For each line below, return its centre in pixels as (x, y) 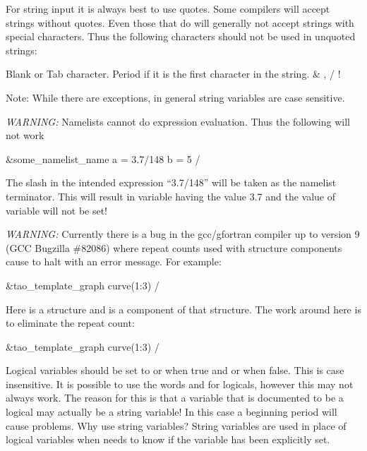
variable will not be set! (57, 210)
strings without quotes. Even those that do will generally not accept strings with (180, 22)
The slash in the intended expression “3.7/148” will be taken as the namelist (171, 182)
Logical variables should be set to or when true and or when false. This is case (175, 370)
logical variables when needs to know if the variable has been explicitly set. (168, 439)
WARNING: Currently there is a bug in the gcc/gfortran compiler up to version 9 (183, 234)
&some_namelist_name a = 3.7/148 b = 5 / (103, 158)
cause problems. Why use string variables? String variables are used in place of (176, 425)
